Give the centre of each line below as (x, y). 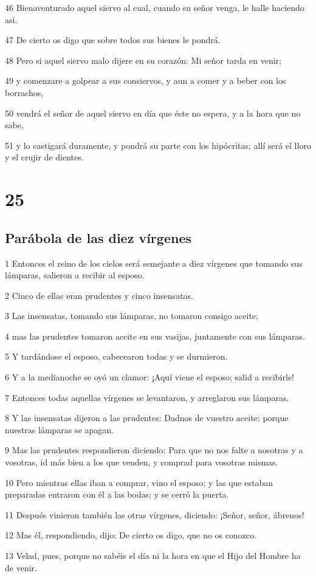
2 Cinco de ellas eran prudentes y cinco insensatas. (99, 295)
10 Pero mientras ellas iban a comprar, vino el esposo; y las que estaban (139, 482)
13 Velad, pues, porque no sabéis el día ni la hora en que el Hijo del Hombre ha (153, 556)
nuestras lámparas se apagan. (59, 429)
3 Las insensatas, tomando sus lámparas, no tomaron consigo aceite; (132, 316)
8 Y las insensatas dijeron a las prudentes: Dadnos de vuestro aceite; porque (147, 418)
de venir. (21, 567)
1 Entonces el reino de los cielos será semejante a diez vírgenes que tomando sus (154, 263)
